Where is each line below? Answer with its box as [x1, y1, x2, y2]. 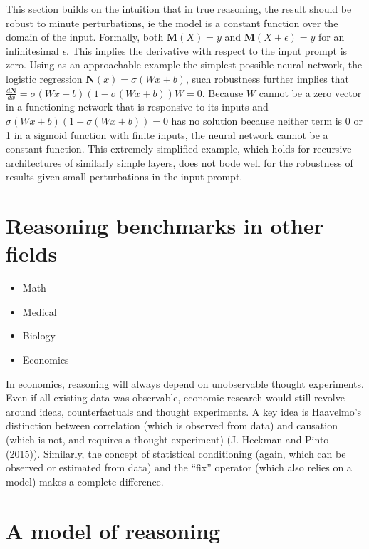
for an [318, 29, 345, 44]
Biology [22, 328, 56, 343]
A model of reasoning [6, 515, 221, 545]
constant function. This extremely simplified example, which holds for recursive [6, 141, 352, 156]
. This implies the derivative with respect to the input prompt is [66, 43, 348, 58]
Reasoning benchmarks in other [6, 211, 323, 240]
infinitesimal [6, 43, 59, 58]
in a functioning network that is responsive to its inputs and [6, 99, 269, 114]
